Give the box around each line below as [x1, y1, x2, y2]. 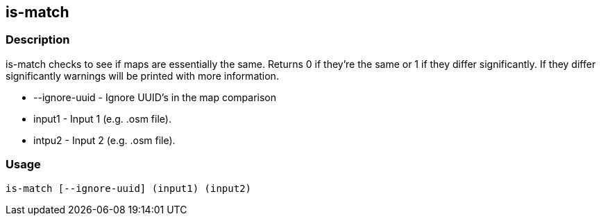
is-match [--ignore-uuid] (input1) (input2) [6, 182, 252, 194]
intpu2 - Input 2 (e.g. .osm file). [33, 134, 176, 146]
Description [6, 33, 70, 47]
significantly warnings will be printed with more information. [6, 69, 279, 82]
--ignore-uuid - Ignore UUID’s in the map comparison [33, 91, 277, 103]
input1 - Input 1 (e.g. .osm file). [33, 112, 171, 125]
